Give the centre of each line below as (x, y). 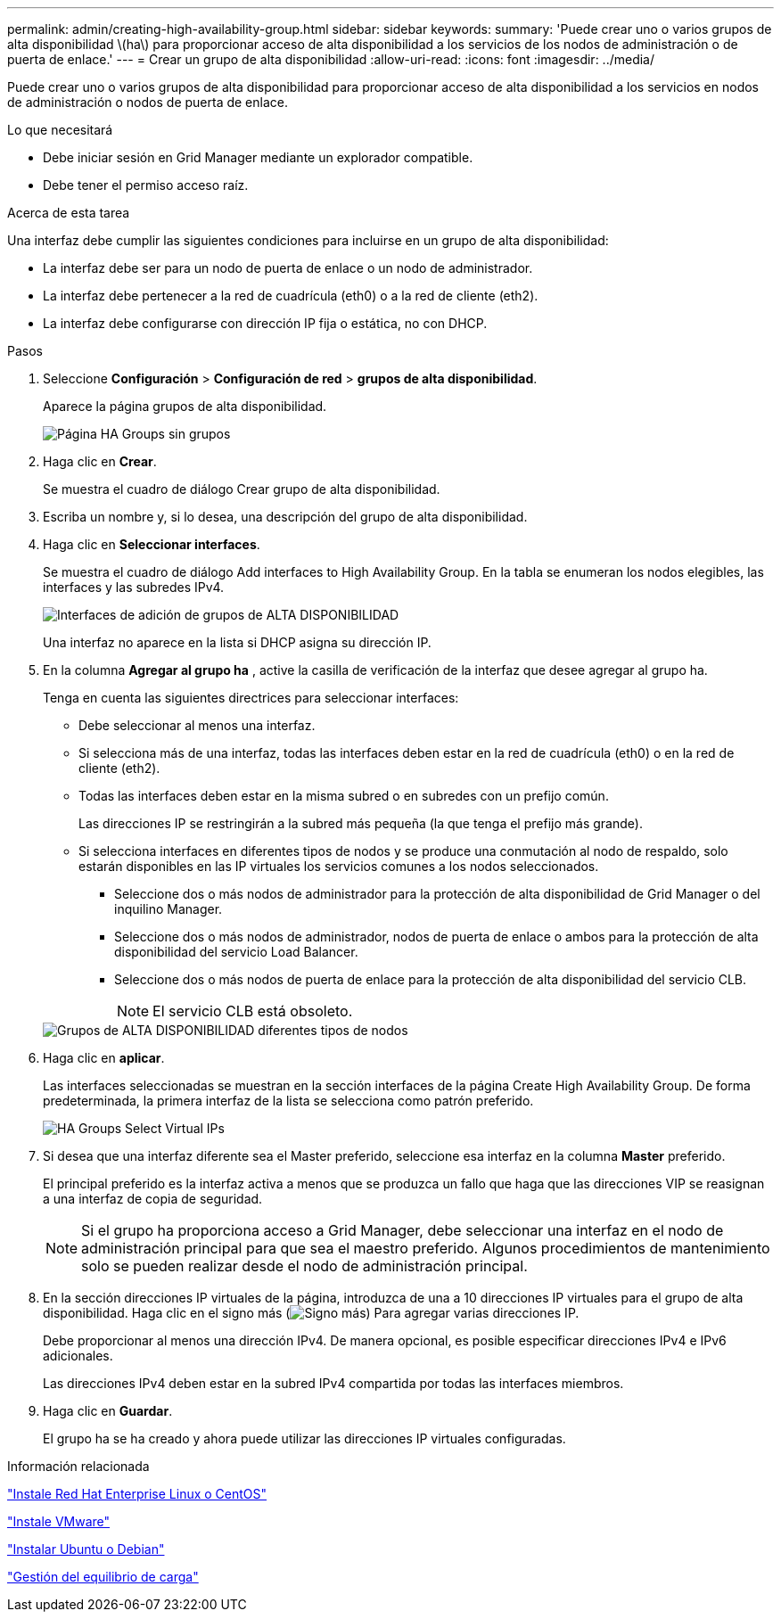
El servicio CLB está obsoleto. (253, 1011)
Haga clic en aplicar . (104, 1058)
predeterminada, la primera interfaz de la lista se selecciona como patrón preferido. (288, 1101)
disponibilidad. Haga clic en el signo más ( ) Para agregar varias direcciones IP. (311, 1313)
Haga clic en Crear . (100, 461)
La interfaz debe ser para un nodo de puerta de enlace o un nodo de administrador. (288, 268)
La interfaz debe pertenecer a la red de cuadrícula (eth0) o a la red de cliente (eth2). (291, 296)
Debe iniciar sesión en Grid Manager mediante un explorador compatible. (258, 157)
